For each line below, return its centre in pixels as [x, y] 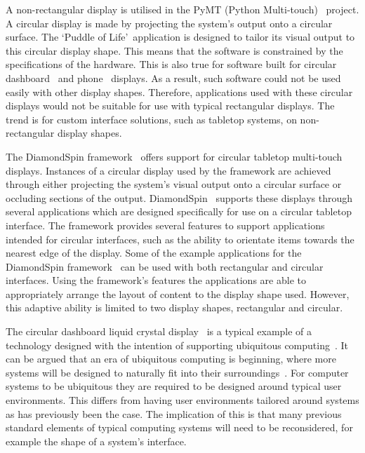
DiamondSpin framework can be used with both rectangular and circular [165, 266]
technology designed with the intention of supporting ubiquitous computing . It [177, 345]
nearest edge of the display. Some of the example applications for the [154, 253]
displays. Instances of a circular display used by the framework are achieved [168, 170]
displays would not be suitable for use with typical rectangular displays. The [170, 106]
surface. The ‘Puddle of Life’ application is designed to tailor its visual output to [180, 37]
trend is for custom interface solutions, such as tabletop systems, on [151, 119]
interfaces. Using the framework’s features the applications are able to [156, 280]
